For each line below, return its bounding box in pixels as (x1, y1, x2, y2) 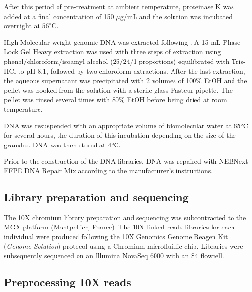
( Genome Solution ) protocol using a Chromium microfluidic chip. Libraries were (4, 241, 243, 251)
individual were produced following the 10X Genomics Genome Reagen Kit (4, 231, 228, 241)
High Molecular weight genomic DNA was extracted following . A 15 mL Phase (4, 37, 241, 47)
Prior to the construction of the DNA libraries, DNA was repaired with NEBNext (4, 156, 248, 166)
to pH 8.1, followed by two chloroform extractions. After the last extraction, (18, 65, 245, 76)
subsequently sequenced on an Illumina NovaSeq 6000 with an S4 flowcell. (4, 250, 224, 261)
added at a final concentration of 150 (4, 11, 114, 21)
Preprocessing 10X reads (4, 274, 131, 290)
